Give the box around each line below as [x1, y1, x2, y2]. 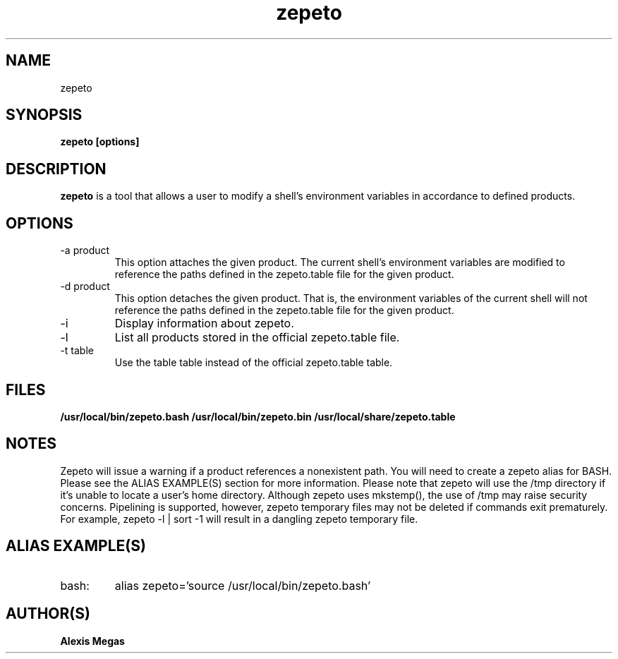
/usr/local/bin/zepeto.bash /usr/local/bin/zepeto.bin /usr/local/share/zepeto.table [60, 410, 456, 423]
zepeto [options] [60, 135, 140, 148]
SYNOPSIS [6, 106, 83, 124]
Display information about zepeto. [114, 316, 294, 331]
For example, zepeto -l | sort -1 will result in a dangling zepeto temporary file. [60, 512, 418, 525]
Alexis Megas [60, 634, 125, 647]
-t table [60, 344, 94, 357]
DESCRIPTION [6, 159, 107, 178]
